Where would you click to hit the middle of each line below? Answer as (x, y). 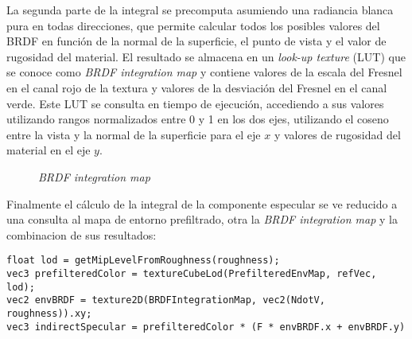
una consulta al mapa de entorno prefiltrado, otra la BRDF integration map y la (202, 219)
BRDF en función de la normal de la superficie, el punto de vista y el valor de (196, 41)
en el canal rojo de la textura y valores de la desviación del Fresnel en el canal (197, 87)
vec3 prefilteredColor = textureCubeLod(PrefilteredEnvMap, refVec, (192, 273)
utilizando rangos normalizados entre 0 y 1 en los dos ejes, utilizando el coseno (198, 119)
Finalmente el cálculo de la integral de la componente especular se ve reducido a (202, 203)
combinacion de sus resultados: (82, 234)
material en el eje (49, 150)
